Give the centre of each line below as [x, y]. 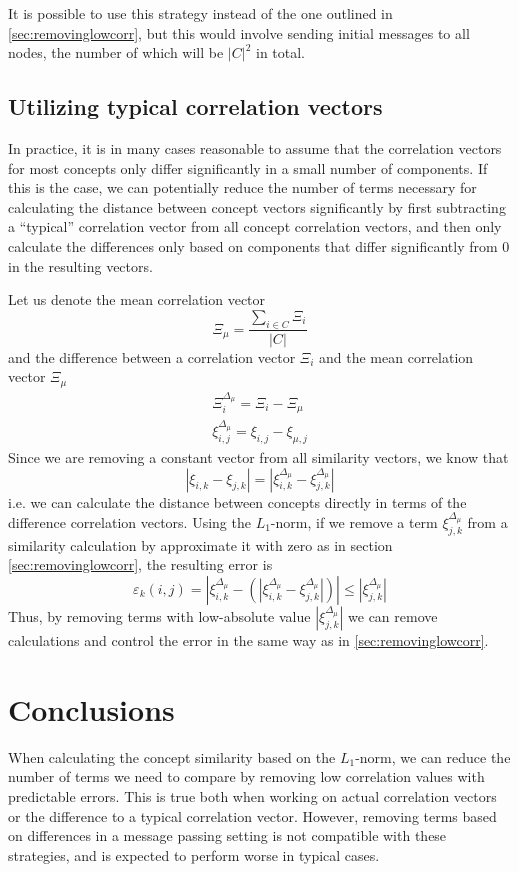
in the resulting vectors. [80, 265]
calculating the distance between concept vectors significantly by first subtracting [257, 206]
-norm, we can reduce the [433, 756]
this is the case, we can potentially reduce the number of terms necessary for [242, 187]
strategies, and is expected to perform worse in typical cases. [194, 854]
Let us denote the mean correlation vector [137, 299]
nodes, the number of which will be [116, 52]
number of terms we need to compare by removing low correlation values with [246, 776]
